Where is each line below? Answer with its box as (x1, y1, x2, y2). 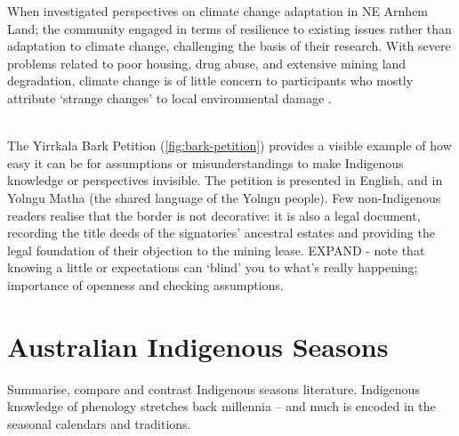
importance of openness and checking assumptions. (7, 275, 284, 294)
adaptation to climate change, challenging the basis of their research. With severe (7, 36, 451, 55)
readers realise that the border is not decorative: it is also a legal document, (7, 206, 421, 224)
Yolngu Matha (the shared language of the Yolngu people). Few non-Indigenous (7, 188, 441, 206)
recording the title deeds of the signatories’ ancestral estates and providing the (7, 223, 435, 242)
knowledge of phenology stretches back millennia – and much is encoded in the (7, 397, 436, 416)
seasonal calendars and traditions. (7, 414, 191, 432)
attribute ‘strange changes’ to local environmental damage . (7, 88, 332, 107)
